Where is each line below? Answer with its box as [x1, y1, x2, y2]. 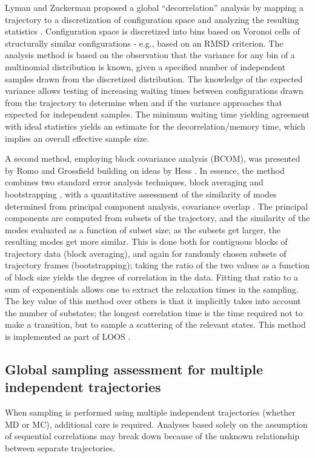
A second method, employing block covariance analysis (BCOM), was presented [5, 152, 300, 165]
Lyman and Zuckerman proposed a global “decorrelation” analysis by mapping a [5, 1, 303, 13]
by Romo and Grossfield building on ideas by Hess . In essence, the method [5, 164, 285, 176]
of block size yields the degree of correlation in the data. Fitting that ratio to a [5, 271, 298, 284]
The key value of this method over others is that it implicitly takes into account [5, 294, 301, 307]
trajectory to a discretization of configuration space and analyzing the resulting [5, 13, 299, 25]
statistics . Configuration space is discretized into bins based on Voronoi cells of [5, 25, 300, 38]
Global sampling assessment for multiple [5, 360, 263, 379]
